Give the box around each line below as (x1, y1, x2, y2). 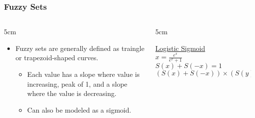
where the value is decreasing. (27, 88, 117, 98)
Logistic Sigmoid (155, 43, 205, 53)
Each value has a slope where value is (27, 69, 140, 79)
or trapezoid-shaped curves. (15, 52, 99, 63)
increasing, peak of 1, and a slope (27, 78, 127, 89)
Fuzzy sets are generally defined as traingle (15, 43, 145, 53)
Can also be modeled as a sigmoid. (27, 104, 131, 115)
